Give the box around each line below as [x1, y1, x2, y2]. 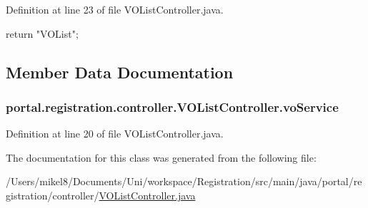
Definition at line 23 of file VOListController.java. [6, 2, 224, 16]
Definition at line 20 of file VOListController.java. [6, 126, 224, 141]
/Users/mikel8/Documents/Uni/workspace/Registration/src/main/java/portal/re [6, 174, 362, 189]
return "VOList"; [6, 26, 79, 41]
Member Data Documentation [6, 61, 234, 83]
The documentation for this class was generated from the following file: [6, 150, 317, 165]
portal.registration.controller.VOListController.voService [6, 98, 339, 115]
